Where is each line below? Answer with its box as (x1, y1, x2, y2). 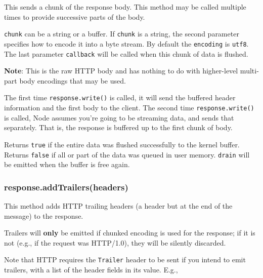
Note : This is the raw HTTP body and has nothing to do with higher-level (4, 65, 238, 76)
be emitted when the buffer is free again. (4, 159, 130, 170)
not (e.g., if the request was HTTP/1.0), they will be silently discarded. (4, 237, 226, 248)
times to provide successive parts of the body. (4, 11, 145, 22)
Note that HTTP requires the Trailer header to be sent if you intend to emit (4, 254, 246, 265)
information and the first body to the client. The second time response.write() (4, 102, 254, 112)
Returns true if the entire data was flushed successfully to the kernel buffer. (4, 139, 240, 149)
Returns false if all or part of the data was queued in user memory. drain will (4, 149, 250, 160)
